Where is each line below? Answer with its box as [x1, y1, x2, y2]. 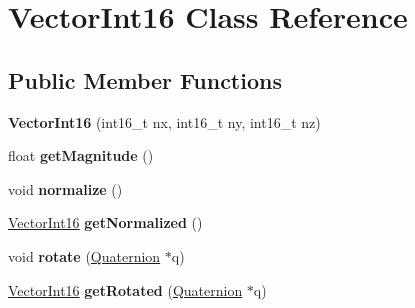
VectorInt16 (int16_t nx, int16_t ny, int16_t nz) [8, 111, 321, 132]
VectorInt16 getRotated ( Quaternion [8, 279, 243, 300]
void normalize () [8, 178, 123, 199]
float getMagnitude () [8, 145, 154, 166]
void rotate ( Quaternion [8, 245, 161, 266]
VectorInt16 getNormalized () [8, 212, 203, 233]
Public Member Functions [8, 64, 282, 95]
